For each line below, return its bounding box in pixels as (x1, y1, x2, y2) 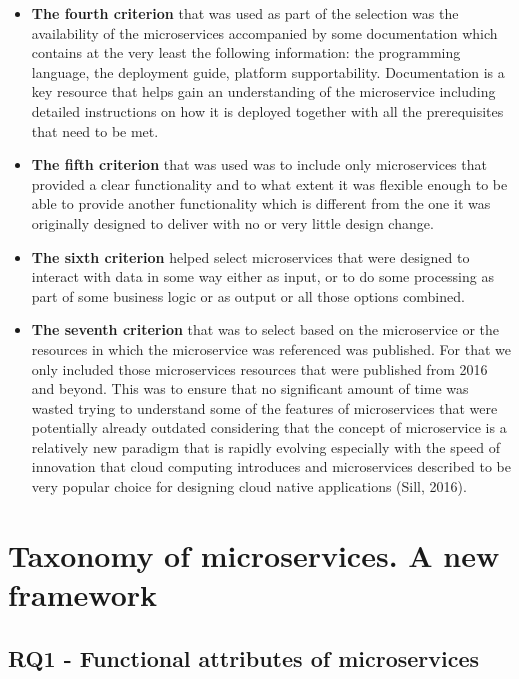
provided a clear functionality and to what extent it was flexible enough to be (31, 173, 508, 194)
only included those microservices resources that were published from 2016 (31, 358, 488, 379)
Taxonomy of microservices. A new (8, 534, 500, 575)
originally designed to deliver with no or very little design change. (31, 212, 434, 233)
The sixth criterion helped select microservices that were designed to (31, 246, 470, 267)
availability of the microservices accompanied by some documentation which (31, 22, 498, 43)
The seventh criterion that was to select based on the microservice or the (31, 319, 500, 340)
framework (8, 574, 158, 615)
